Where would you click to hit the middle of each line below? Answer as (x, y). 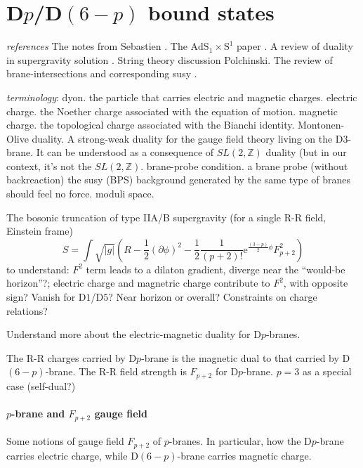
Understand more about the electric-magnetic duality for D (134, 334)
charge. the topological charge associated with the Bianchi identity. (151, 125)
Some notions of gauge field (65, 441)
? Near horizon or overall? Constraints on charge (213, 297)
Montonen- (321, 125)
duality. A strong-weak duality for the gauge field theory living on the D (187, 138)
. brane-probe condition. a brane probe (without (244, 165)
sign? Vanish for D (46, 297)
